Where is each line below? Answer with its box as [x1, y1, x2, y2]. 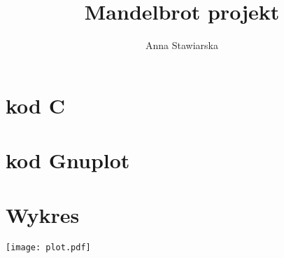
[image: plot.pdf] [6, 243, 91, 253]
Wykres [6, 201, 80, 229]
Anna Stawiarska [145, 38, 218, 53]
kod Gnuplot [6, 146, 130, 175]
